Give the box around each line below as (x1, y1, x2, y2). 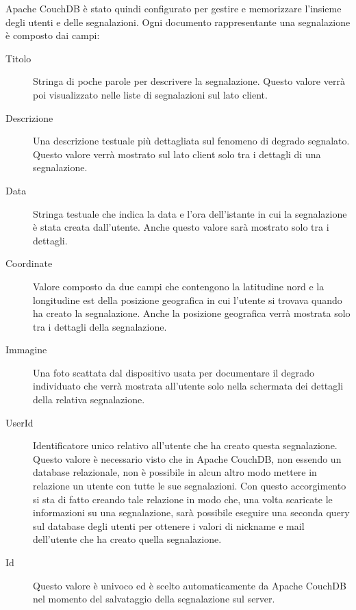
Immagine (5, 342, 47, 357)
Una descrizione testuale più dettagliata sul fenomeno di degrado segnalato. (33, 134, 350, 148)
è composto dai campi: (5, 28, 100, 42)
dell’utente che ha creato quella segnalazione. (33, 532, 222, 546)
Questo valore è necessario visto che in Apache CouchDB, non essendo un (33, 451, 342, 466)
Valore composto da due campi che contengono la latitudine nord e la (33, 279, 325, 293)
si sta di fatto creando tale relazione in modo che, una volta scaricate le (33, 492, 333, 506)
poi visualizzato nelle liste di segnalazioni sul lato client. (33, 87, 268, 101)
